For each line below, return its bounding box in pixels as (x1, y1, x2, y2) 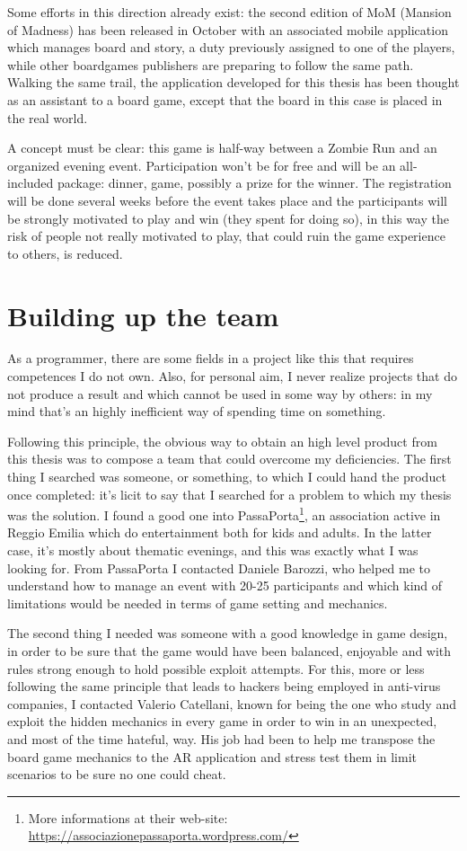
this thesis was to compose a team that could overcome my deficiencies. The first (7, 449, 452, 468)
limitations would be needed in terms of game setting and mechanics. (7, 593, 388, 612)
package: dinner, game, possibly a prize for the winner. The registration (57, 173, 452, 192)
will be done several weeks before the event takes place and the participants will (7, 191, 447, 209)
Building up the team (7, 297, 279, 333)
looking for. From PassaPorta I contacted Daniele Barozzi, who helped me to (7, 558, 431, 577)
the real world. (7, 108, 88, 127)
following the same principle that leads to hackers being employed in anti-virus (7, 677, 441, 696)
